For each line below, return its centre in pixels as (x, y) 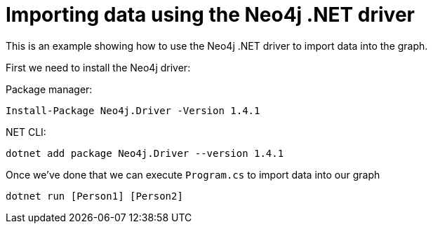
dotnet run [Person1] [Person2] (94, 196)
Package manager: (49, 89)
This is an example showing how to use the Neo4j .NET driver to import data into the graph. (217, 46)
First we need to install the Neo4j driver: (98, 67)
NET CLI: (26, 132)
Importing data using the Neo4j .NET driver (210, 15)
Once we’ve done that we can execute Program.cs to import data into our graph (193, 174)
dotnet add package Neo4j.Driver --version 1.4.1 (145, 153)
